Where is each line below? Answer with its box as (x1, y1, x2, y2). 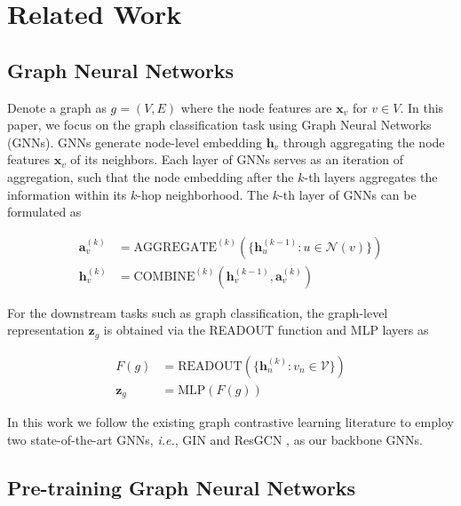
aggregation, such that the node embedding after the (7, 167, 294, 186)
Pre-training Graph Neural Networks (7, 473, 356, 501)
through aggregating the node (282, 132, 445, 151)
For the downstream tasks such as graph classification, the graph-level (7, 303, 388, 321)
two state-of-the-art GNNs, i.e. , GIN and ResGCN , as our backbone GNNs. (7, 430, 423, 448)
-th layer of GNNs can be (279, 185, 417, 203)
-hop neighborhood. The (137, 185, 269, 203)
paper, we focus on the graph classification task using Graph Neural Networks (7, 115, 432, 134)
